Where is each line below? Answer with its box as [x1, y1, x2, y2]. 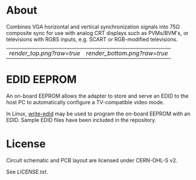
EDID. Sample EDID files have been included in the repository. [6, 116, 157, 123]
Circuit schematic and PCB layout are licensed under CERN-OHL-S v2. [6, 156, 178, 163]
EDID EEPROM [6, 73, 77, 86]
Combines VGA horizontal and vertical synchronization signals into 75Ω [6, 23, 180, 30]
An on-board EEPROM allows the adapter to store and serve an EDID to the [6, 92, 189, 99]
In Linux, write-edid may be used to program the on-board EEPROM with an [6, 110, 191, 117]
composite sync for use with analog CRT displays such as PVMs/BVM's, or [6, 29, 189, 36]
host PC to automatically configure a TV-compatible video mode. [6, 98, 165, 105]
